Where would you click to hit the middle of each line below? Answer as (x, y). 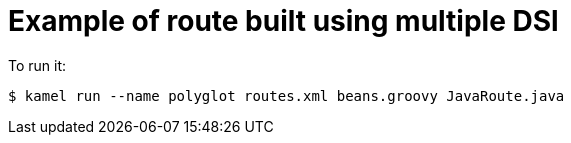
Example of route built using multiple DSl (283, 21)
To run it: (37, 65)
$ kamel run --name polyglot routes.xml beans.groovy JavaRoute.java (286, 95)
